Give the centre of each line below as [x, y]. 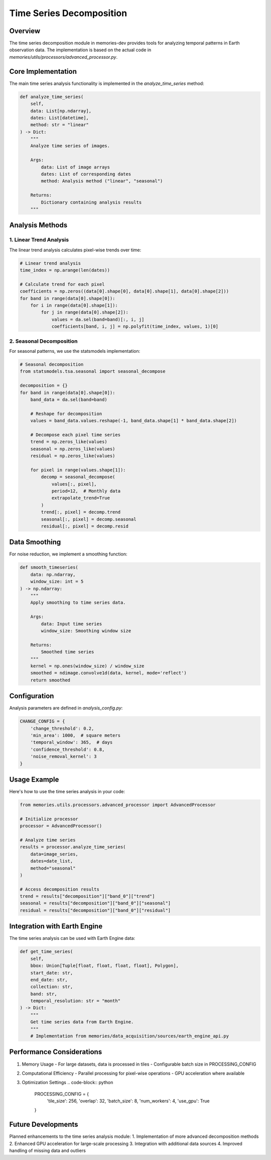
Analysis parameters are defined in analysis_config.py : [66, 708]
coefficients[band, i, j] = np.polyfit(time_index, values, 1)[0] [135, 326]
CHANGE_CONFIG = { [42, 721]
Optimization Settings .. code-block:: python [67, 1083]
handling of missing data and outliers [48, 1150]
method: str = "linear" [59, 125]
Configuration [32, 696]
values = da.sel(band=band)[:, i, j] [98, 319]
